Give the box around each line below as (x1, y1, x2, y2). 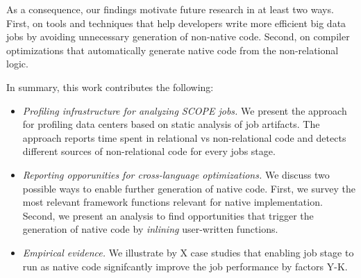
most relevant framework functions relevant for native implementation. (22, 195, 323, 209)
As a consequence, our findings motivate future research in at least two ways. (6, 2, 334, 16)
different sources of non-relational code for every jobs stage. (22, 144, 276, 158)
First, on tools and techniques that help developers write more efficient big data (6, 15, 346, 30)
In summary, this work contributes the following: (6, 79, 214, 94)
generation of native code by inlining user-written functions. (22, 222, 278, 236)
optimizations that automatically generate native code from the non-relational (6, 42, 339, 57)
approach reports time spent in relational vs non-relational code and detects (22, 130, 346, 145)
